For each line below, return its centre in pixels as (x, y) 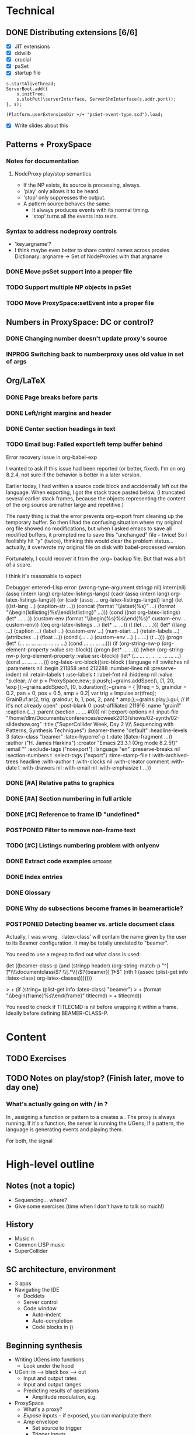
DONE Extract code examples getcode (59, 861)
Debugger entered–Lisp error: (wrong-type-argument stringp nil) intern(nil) (96, 587)
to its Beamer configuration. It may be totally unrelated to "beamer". (87, 943)
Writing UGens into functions (49, 1360)
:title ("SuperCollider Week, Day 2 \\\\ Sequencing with (108, 724)
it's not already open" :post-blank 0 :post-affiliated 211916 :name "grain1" (94, 705)
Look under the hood (48, 1366)
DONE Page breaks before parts (52, 397)
